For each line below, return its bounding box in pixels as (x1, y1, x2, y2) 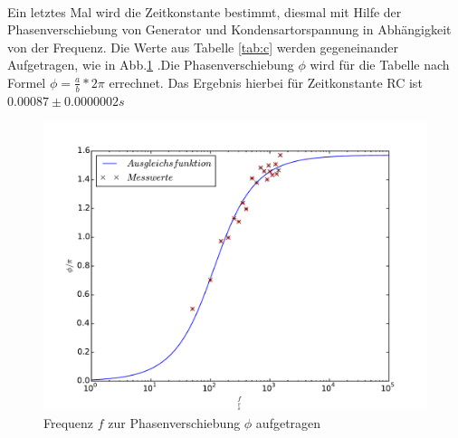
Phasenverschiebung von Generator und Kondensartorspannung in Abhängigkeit (7, 20, 452, 39)
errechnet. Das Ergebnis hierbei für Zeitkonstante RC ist (109, 72, 423, 91)
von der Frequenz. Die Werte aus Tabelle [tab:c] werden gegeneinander (7, 37, 398, 56)
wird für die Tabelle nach (310, 55, 450, 74)
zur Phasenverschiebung (108, 413, 241, 432)
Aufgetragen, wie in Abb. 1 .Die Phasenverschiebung (7, 55, 294, 74)
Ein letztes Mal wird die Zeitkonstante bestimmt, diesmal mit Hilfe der (7, 2, 402, 21)
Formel (7, 72, 46, 91)
